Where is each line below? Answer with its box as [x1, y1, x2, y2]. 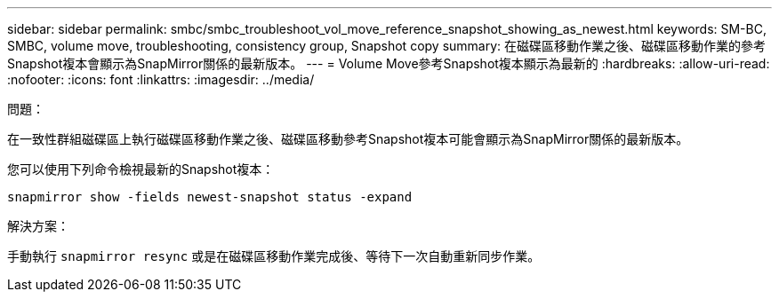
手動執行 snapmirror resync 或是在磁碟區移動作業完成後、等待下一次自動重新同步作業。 [7, 248, 541, 264]
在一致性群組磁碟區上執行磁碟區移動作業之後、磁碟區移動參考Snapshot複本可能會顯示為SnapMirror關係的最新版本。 [7, 131, 689, 146]
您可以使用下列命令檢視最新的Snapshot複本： [7, 161, 275, 177]
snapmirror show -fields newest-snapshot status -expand [7, 190, 413, 204]
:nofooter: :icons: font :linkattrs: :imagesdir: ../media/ [7, 72, 315, 87]
